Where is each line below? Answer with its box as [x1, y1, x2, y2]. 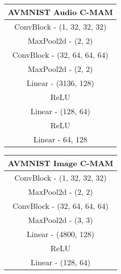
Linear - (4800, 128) [27, 228, 94, 240]
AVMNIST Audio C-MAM [8, 6, 113, 17]
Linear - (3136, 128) [26, 77, 94, 88]
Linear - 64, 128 [33, 134, 87, 145]
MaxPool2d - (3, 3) [28, 214, 93, 225]
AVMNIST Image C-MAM [8, 157, 114, 169]
